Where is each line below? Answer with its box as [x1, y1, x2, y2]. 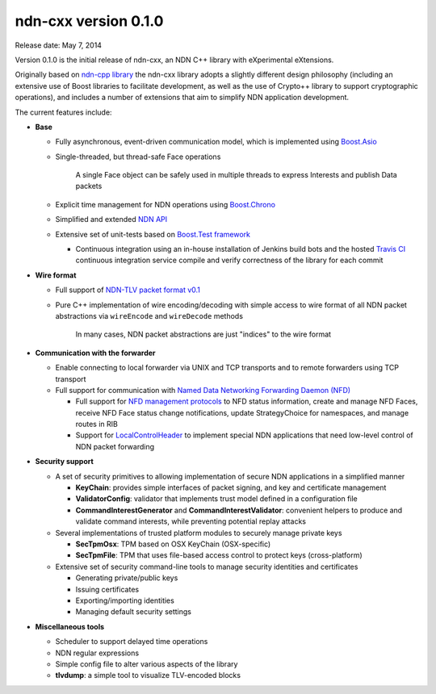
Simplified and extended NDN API [55, 215, 168, 224]
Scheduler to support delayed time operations [55, 637, 208, 646]
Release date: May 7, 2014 [15, 40, 103, 50]
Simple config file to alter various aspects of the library [55, 658, 238, 669]
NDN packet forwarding [75, 441, 155, 451]
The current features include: [15, 107, 112, 117]
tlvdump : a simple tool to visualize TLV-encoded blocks [55, 671, 241, 680]
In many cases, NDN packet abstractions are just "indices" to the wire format [75, 329, 331, 339]
